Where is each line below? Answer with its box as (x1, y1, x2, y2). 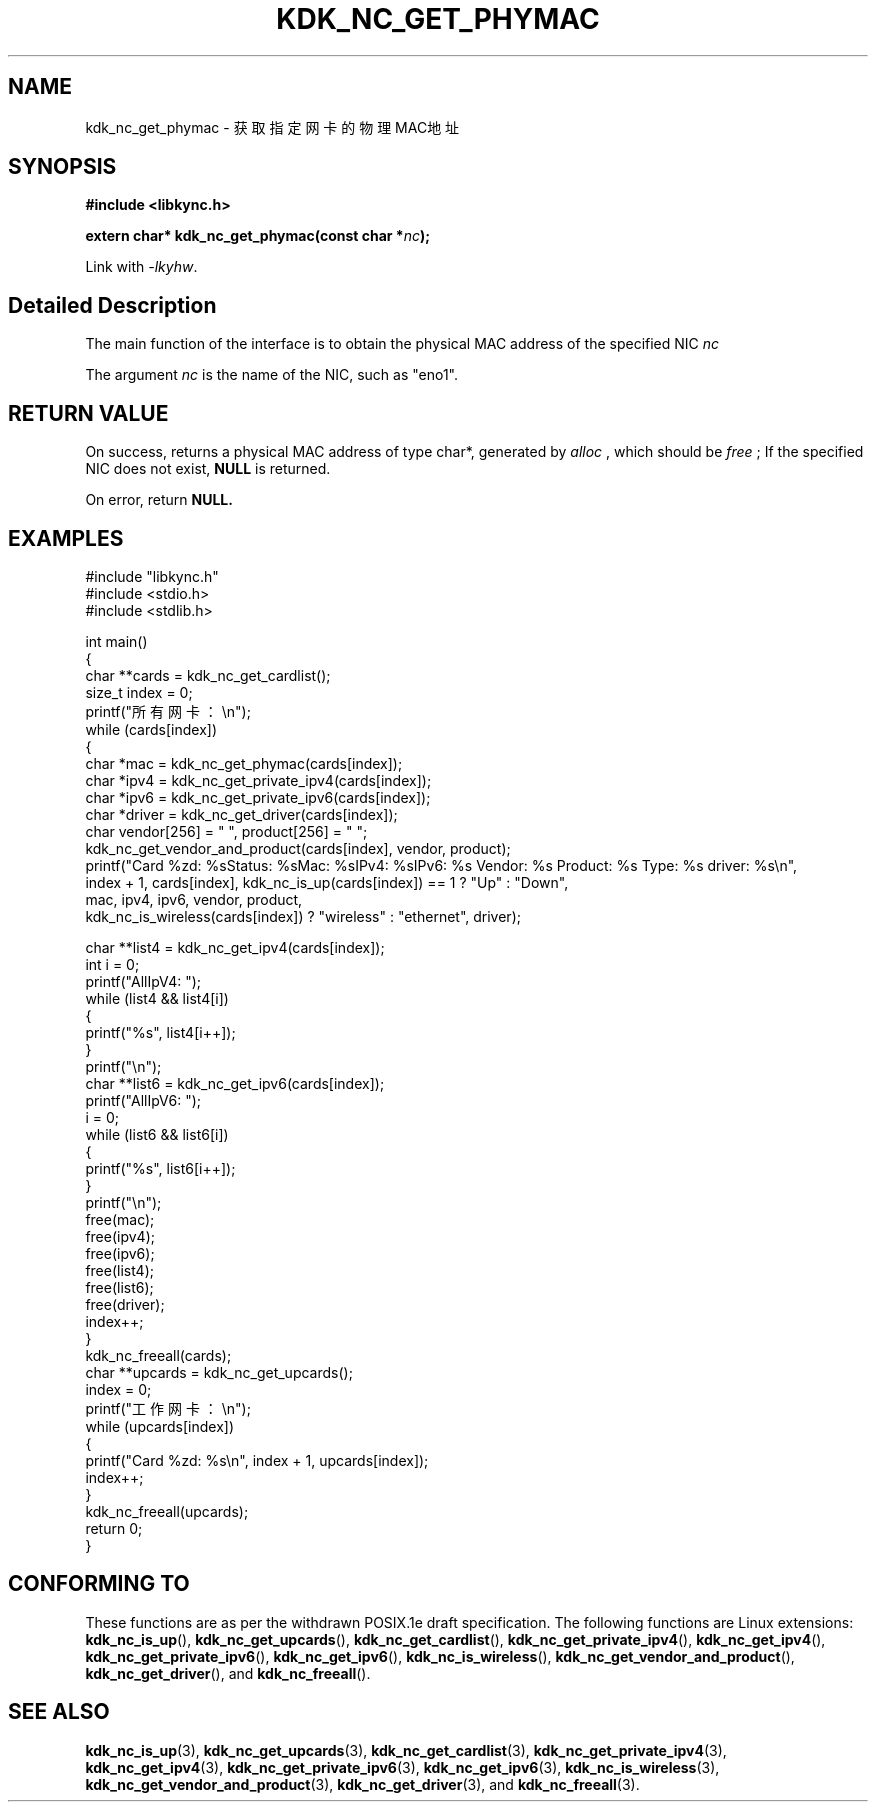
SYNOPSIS (8, 154, 117, 180)
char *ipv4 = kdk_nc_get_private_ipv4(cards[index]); (85, 771, 432, 789)
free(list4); (85, 1261, 154, 1279)
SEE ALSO (8, 1699, 110, 1725)
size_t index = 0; (85, 683, 193, 701)
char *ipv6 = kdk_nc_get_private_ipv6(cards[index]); (85, 788, 431, 806)
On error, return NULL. (85, 491, 233, 509)
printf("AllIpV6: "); (85, 1091, 202, 1109)
